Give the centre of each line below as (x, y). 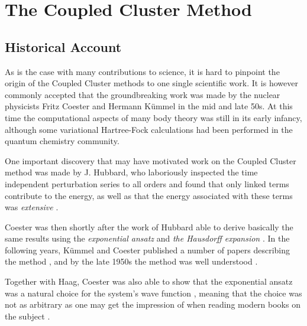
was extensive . (32, 207)
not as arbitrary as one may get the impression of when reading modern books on (153, 304)
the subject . (28, 316)
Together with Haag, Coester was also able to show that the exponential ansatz (149, 281)
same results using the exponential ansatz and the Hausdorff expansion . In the (147, 238)
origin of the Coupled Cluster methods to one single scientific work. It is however (151, 83)
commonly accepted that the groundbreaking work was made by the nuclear (143, 94)
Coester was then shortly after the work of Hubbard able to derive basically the (149, 226)
